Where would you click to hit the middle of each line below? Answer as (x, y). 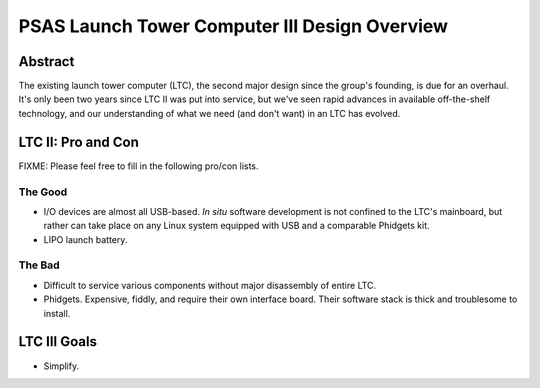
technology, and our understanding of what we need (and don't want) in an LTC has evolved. (209, 113)
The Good (43, 192)
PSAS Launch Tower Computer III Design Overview (233, 26)
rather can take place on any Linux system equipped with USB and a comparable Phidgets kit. (236, 226)
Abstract (46, 61)
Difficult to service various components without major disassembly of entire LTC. (210, 285)
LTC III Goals (57, 341)
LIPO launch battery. (85, 239)
